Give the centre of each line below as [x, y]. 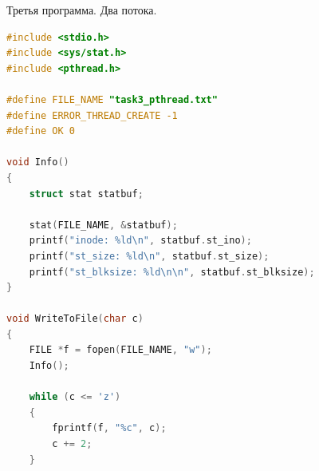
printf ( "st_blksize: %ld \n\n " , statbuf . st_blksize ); [172, 272]
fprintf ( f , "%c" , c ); [109, 428]
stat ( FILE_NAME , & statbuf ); [103, 225]
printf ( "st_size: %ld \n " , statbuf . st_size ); [149, 256]
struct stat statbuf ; [86, 194]
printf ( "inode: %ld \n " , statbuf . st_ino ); [140, 241]
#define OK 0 [41, 131]
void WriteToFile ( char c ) [75, 319]
